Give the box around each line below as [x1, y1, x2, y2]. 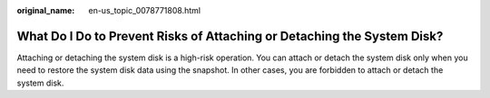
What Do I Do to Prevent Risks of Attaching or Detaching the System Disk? [16, 28, 444, 44]
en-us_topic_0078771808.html [88, 5, 201, 15]
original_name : [16, 5, 75, 15]
